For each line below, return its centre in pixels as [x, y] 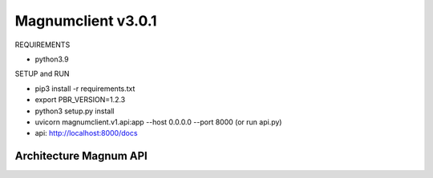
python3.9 [52, 59]
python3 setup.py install [75, 111]
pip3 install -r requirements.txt [85, 89]
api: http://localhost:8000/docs [86, 133]
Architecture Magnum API [81, 156]
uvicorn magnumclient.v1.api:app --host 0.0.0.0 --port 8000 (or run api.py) [158, 122]
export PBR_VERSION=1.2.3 [80, 100]
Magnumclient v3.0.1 [86, 21]
